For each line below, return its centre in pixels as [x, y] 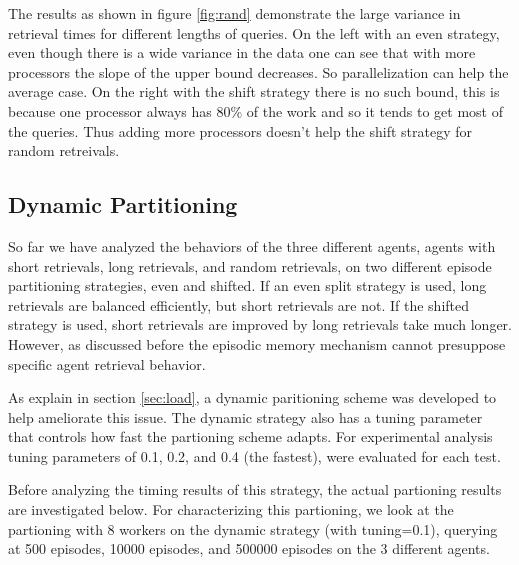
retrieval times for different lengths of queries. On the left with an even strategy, [254, 32]
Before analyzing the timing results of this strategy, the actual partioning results [255, 489]
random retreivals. [64, 150]
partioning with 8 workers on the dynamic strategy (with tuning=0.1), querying [253, 528]
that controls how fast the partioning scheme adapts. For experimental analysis [250, 436]
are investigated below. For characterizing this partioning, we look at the [231, 509]
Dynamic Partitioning [123, 204]
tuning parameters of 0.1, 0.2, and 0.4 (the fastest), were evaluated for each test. [254, 455]
